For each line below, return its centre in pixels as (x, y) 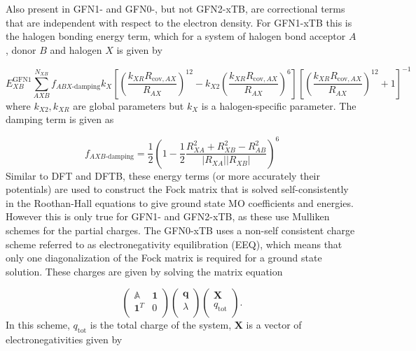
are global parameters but (129, 105)
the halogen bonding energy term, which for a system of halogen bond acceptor (176, 36)
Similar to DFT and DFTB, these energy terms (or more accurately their (163, 175)
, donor (21, 49)
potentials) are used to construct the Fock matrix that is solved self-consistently (177, 189)
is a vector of (274, 325)
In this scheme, (38, 325)
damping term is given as (60, 119)
